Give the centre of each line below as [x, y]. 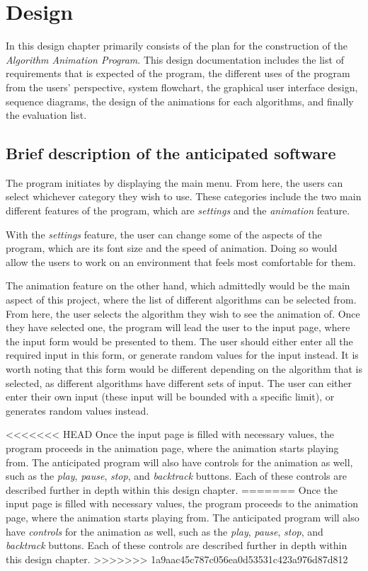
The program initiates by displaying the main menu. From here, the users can [174, 182]
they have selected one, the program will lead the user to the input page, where [178, 327]
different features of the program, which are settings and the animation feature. [178, 210]
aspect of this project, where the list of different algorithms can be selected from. [181, 300]
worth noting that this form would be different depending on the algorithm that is [184, 369]
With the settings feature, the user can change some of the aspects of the [164, 234]
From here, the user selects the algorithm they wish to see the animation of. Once [183, 313]
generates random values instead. [77, 410]
